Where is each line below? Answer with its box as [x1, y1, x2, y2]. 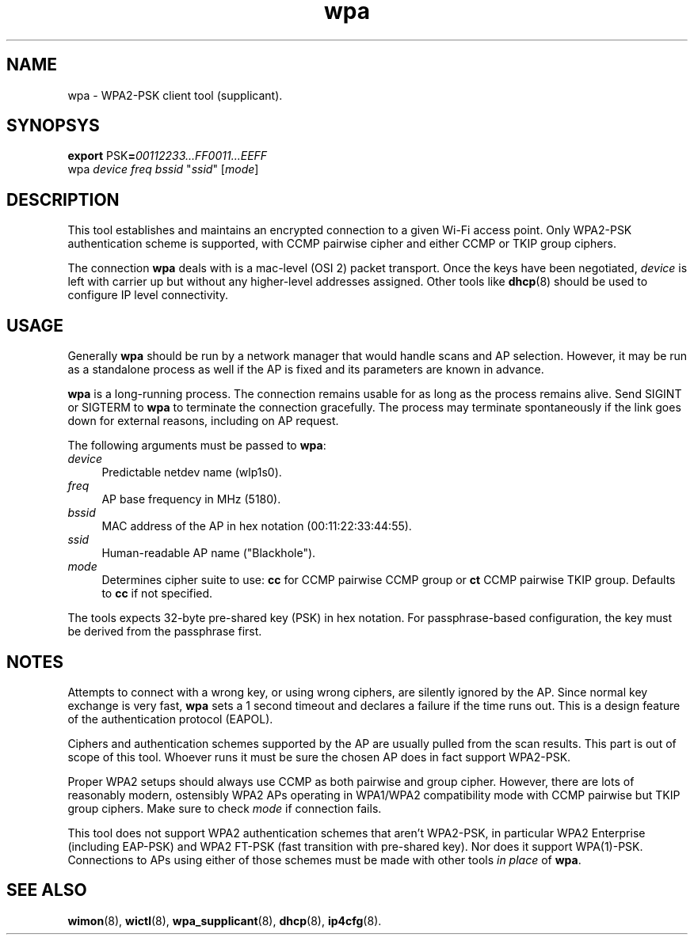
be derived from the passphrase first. [67, 624, 262, 639]
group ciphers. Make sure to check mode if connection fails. [67, 801, 382, 815]
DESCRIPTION [6, 189, 120, 210]
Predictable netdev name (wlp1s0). [101, 465, 282, 480]
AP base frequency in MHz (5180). [101, 492, 281, 507]
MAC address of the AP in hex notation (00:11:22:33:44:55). [101, 519, 412, 533]
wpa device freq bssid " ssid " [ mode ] [67, 162, 259, 176]
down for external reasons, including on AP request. [67, 414, 339, 428]
